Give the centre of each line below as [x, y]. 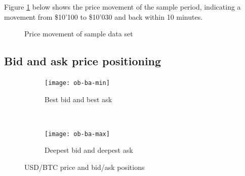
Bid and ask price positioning [83, 61]
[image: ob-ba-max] [77, 134]
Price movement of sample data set [79, 34]
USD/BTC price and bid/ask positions [85, 167]
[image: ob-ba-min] [77, 83]
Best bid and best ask [78, 99]
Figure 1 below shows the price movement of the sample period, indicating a [123, 7]
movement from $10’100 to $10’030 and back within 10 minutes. [104, 16]
